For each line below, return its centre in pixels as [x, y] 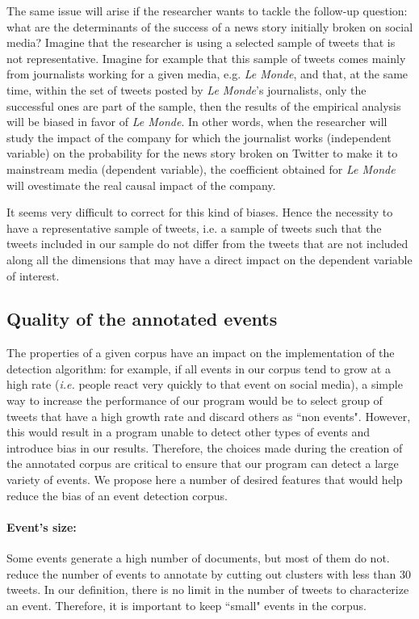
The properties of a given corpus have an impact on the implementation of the [201, 353]
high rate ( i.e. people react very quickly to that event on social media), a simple [205, 384]
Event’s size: [42, 526]
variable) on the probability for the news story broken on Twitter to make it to [202, 153]
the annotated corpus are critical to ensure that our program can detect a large [203, 463]
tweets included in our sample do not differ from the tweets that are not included [207, 244]
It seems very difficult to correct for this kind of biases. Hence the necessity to [200, 212]
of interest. [33, 275]
